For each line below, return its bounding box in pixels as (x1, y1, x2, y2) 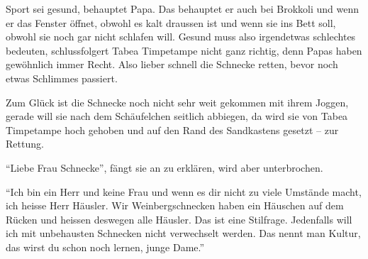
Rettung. (6, 136, 44, 151)
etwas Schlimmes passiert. (6, 70, 118, 85)
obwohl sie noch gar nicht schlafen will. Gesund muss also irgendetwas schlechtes (6, 29, 356, 44)
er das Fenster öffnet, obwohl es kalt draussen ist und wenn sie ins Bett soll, (6, 15, 336, 30)
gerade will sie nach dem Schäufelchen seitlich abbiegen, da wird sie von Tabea (6, 109, 348, 123)
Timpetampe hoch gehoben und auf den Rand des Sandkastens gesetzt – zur (6, 122, 339, 137)
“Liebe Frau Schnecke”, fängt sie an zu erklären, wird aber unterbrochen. (6, 160, 323, 175)
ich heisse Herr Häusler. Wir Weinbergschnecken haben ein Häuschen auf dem (6, 198, 344, 213)
